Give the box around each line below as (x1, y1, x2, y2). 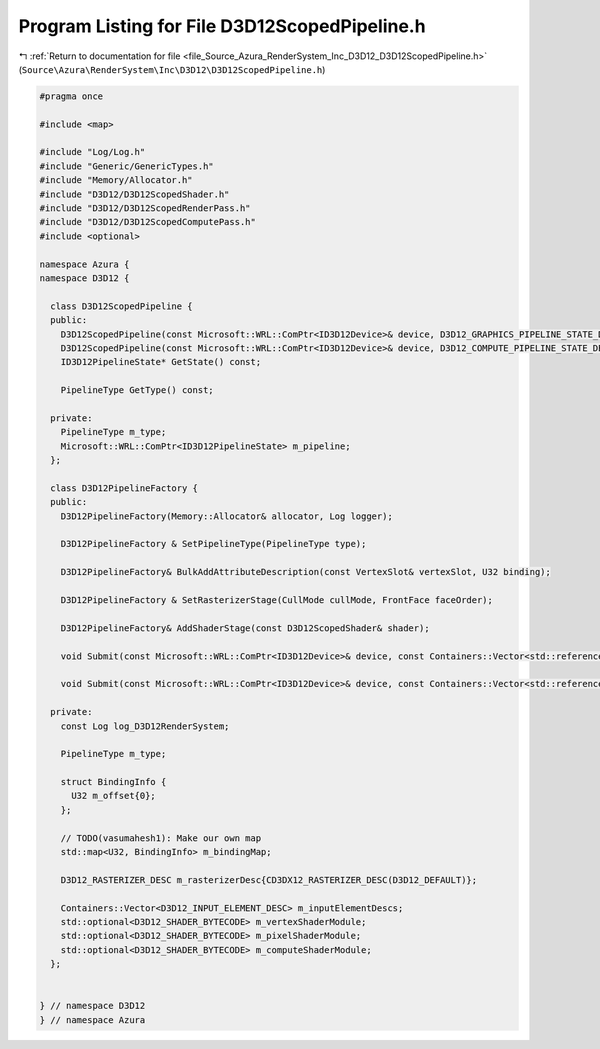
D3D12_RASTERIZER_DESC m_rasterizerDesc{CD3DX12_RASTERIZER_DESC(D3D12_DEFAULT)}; (60, 874, 478, 885)
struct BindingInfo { (60, 776, 167, 788)
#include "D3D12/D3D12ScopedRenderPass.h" (39, 203, 251, 214)
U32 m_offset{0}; (71, 790, 157, 802)
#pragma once (39, 90, 104, 102)
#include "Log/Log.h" (39, 146, 146, 158)
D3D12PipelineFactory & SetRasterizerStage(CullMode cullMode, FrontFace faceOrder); (60, 594, 494, 605)
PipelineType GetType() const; (60, 385, 214, 396)
